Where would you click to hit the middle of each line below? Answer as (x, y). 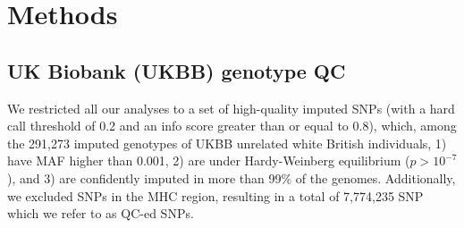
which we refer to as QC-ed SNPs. (101, 213)
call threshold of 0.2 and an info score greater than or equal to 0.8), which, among (232, 126)
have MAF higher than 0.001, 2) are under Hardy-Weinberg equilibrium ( (209, 160)
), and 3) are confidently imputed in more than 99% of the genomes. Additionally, (232, 177)
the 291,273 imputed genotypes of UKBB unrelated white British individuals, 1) (227, 143)
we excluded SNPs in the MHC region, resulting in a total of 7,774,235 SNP (215, 195)
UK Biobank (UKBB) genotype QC (177, 70)
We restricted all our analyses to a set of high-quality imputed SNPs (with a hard (231, 108)
